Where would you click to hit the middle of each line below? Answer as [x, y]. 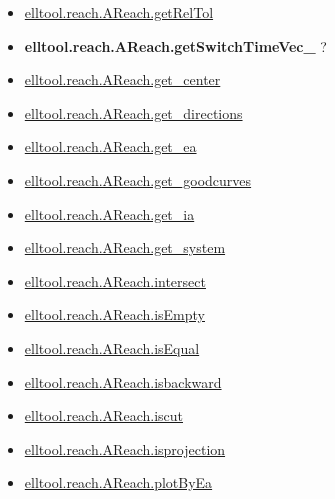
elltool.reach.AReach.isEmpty [114, 314]
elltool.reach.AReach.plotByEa [118, 482]
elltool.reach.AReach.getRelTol [119, 12]
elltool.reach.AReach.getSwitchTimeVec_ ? [175, 45]
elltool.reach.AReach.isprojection [125, 448]
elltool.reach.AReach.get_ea [110, 146]
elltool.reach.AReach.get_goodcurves [138, 179]
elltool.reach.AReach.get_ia [109, 213]
